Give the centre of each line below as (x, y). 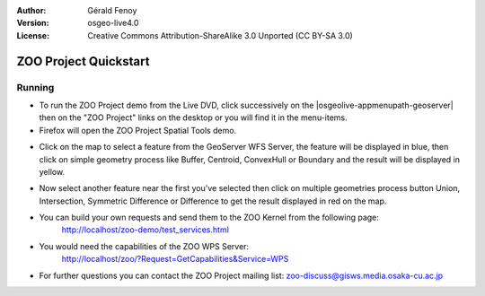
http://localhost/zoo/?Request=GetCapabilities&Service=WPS (175, 259)
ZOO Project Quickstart (83, 61)
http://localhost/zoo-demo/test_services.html (145, 230)
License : (33, 35)
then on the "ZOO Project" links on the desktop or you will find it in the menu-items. (193, 118)
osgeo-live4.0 (113, 23)
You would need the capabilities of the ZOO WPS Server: (144, 246)
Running (35, 87)
